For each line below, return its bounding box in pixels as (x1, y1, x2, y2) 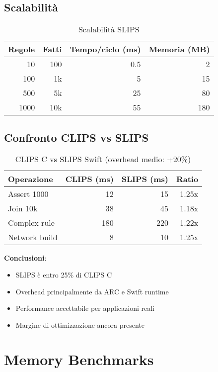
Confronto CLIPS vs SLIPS (4, 129, 149, 145)
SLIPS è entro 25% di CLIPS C (15, 270, 112, 279)
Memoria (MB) (148, 43, 210, 55)
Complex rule (8, 217, 55, 229)
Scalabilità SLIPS (78, 23, 140, 35)
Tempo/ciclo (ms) (70, 43, 141, 55)
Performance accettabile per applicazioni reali (15, 303, 154, 313)
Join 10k (8, 202, 38, 214)
